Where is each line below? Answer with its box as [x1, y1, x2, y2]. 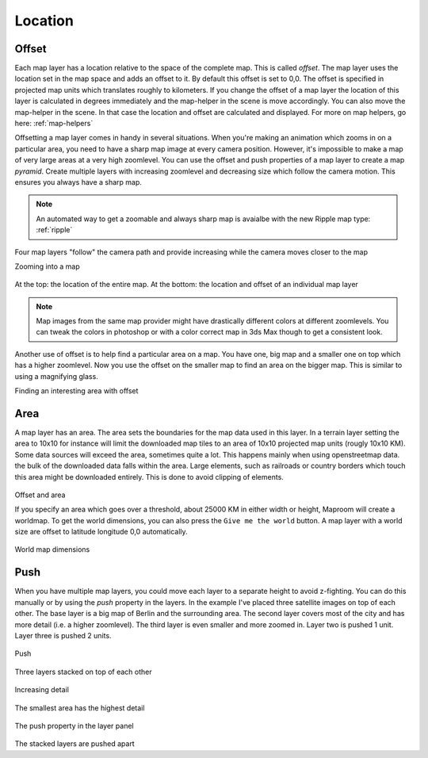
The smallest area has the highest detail [14, 702, 145, 713]
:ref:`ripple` [36, 225, 73, 235]
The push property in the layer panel [14, 721, 134, 730]
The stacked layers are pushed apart [14, 739, 135, 748]
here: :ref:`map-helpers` [14, 119, 94, 128]
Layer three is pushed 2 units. [14, 630, 112, 640]
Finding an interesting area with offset [14, 386, 139, 396]
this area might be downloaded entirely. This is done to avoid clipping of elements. [14, 472, 285, 481]
